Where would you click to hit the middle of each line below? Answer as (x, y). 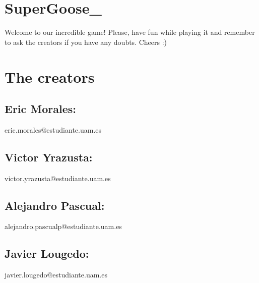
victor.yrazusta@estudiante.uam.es (58, 178)
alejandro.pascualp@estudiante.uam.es (63, 226)
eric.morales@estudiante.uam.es (53, 129)
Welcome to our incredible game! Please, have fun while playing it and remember (130, 32)
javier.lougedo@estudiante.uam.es (56, 275)
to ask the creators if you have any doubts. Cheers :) (86, 42)
